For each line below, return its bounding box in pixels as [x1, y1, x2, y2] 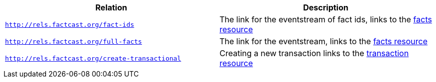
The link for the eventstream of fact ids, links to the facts [219, 14, 432, 24]
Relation [95, 2, 127, 12]
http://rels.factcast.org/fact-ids [5, 20, 134, 28]
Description [303, 2, 348, 12]
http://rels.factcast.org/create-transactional [5, 54, 181, 62]
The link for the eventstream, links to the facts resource [219, 36, 428, 46]
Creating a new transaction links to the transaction [219, 48, 409, 58]
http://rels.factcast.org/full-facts [5, 37, 142, 45]
